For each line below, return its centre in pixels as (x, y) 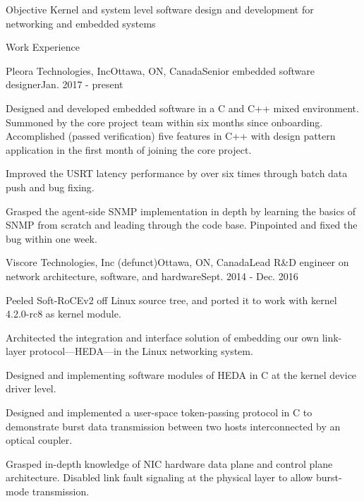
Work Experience (43, 47)
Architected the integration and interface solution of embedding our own (162, 337)
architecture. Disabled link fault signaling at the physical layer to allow (159, 477)
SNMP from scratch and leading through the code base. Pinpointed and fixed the (182, 225)
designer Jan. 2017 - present (65, 84)
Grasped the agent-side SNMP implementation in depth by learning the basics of (181, 211)
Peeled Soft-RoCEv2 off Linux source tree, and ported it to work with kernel (171, 300)
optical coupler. (39, 440)
